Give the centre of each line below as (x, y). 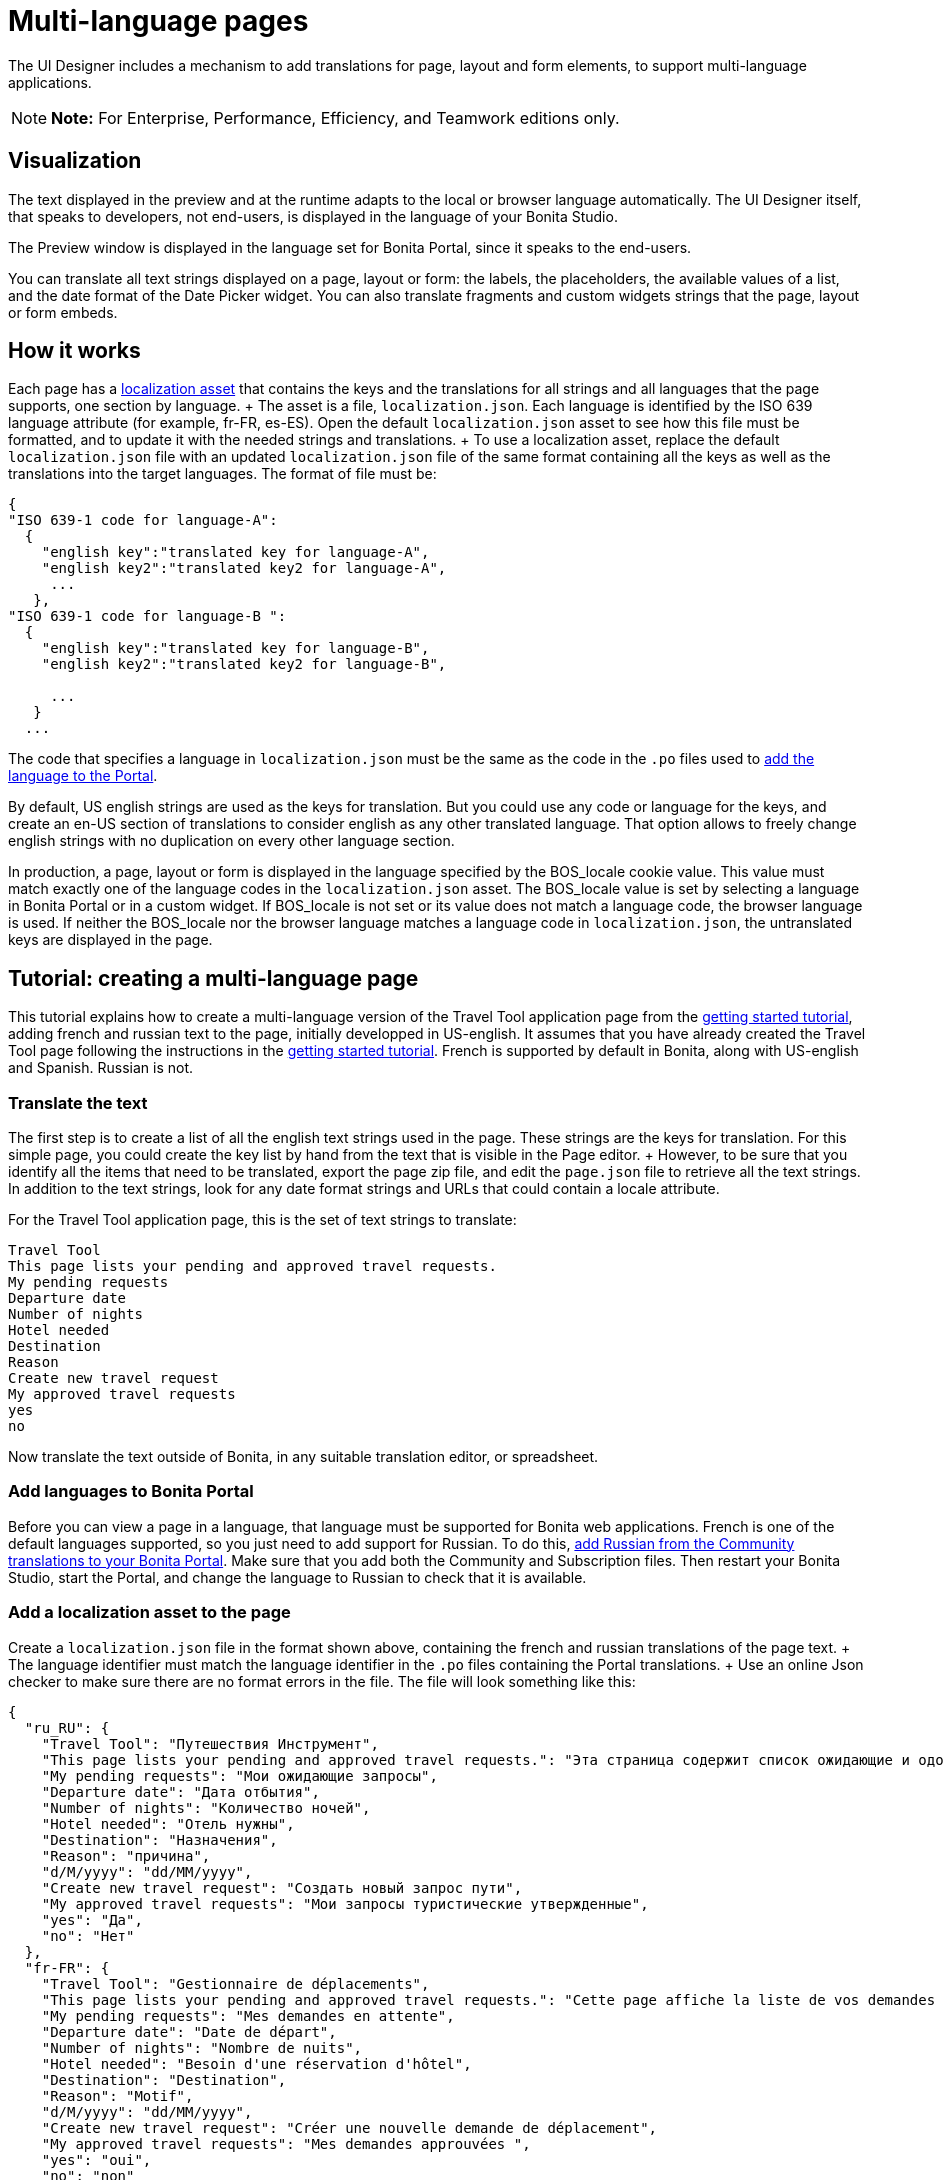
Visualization (75, 161)
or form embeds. (63, 312)
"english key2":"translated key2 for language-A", (244, 568)
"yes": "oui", (96, 2159)
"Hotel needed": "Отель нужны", (168, 1823)
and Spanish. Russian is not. (101, 1068)
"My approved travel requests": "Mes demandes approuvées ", (286, 2143)
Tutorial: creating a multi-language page (213, 978)
